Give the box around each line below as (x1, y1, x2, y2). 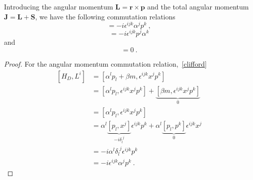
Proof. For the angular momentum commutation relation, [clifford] (4, 58, 207, 69)
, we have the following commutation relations (35, 11, 175, 21)
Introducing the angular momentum (4, 1, 113, 11)
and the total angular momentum (147, 1, 249, 11)
